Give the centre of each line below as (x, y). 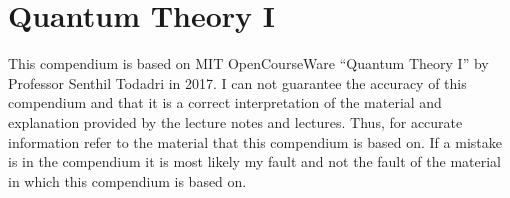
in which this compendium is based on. (127, 180)
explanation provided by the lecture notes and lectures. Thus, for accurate (235, 121)
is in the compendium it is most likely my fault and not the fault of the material (254, 161)
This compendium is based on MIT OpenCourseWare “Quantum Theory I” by (248, 63)
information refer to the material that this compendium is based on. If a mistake (255, 141)
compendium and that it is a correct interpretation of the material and (225, 102)
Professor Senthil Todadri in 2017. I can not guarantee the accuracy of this (237, 82)
